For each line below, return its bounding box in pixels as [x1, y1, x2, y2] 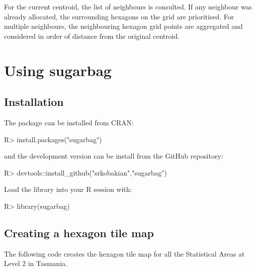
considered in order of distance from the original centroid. [4, 30, 180, 41]
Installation [4, 94, 64, 109]
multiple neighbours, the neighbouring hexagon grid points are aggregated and [4, 21, 243, 31]
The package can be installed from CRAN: [4, 117, 134, 127]
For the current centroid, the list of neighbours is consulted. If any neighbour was [4, 1, 252, 11]
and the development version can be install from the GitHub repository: [4, 151, 223, 161]
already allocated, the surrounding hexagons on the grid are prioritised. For [4, 11, 234, 21]
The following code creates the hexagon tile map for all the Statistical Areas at [4, 248, 245, 259]
